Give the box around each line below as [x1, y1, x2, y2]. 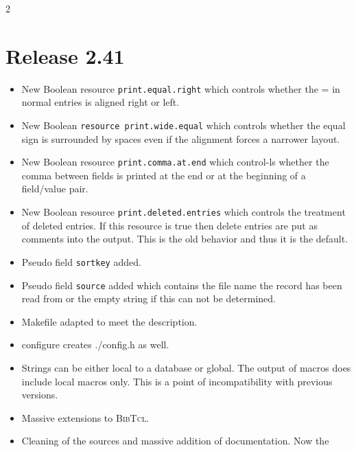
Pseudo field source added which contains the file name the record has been [21, 278, 342, 292]
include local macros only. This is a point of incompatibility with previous [21, 374, 333, 388]
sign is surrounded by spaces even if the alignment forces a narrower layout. [21, 131, 340, 146]
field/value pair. [21, 181, 88, 196]
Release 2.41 [5, 41, 125, 69]
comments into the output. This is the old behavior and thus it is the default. [21, 231, 348, 246]
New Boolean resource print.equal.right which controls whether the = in [21, 81, 340, 95]
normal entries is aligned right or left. [21, 95, 180, 109]
